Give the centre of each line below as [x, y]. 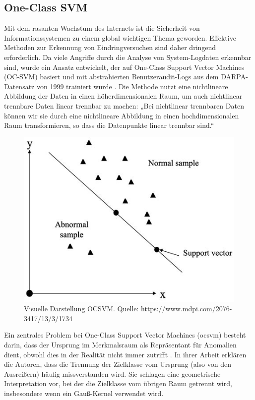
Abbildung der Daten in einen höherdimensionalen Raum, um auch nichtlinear [123, 96]
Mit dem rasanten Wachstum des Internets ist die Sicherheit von [102, 28]
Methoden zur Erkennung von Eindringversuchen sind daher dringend [110, 47]
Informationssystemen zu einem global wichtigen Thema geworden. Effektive [120, 37]
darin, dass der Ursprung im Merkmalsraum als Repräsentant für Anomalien [120, 344]
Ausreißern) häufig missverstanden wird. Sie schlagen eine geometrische [112, 373]
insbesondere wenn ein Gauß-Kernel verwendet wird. [84, 393]
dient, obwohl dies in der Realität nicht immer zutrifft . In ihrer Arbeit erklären [125, 354]
